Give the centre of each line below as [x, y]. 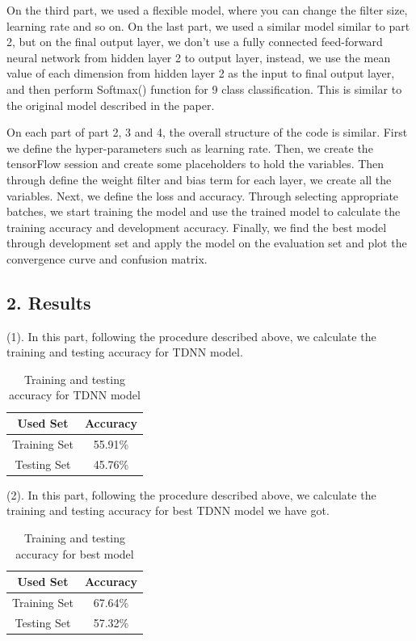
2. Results [49, 302]
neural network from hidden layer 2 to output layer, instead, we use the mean [199, 57]
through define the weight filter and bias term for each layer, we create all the [199, 179]
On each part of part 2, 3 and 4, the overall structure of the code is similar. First [207, 132]
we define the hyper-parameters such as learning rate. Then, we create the [190, 148]
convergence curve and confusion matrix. [107, 258]
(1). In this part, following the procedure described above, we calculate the [191, 336]
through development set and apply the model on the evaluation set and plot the [207, 243]
